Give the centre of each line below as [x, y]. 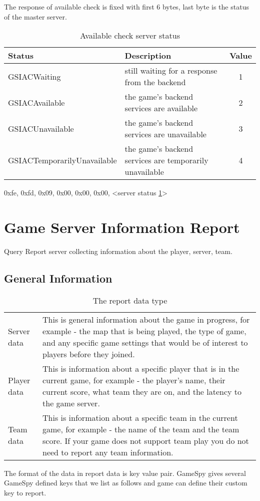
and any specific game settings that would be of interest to [145, 342]
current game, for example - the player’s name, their [134, 380]
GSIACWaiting [34, 76]
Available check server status [130, 36]
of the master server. [35, 16]
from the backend [155, 82]
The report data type [130, 300]
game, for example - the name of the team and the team [141, 429]
